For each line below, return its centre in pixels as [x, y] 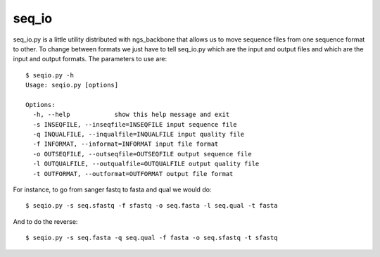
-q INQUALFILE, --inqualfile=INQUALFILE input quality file [139, 134]
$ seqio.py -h [50, 75]
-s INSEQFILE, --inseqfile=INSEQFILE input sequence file [135, 124]
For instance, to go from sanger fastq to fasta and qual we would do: [112, 189]
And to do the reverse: [45, 221]
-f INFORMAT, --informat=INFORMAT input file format [126, 144]
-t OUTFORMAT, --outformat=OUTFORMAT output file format [133, 174]
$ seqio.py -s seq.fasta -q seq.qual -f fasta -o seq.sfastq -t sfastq [152, 238]
